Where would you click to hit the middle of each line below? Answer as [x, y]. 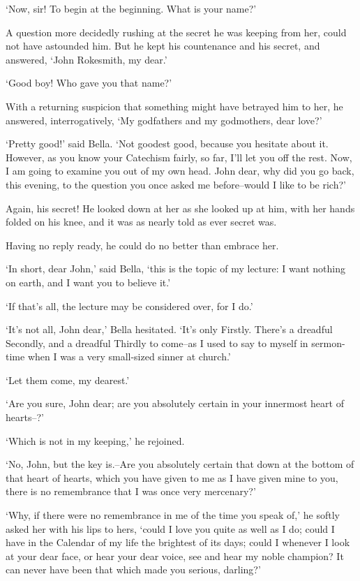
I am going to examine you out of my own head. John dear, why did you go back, [180, 171]
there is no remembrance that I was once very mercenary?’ [131, 491]
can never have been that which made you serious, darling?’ [133, 569]
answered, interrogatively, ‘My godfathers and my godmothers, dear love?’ [164, 120]
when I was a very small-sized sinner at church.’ [129, 356]
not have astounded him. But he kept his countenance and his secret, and [163, 46]
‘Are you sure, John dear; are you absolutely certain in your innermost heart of [175, 403]
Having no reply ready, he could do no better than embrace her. [142, 245]
